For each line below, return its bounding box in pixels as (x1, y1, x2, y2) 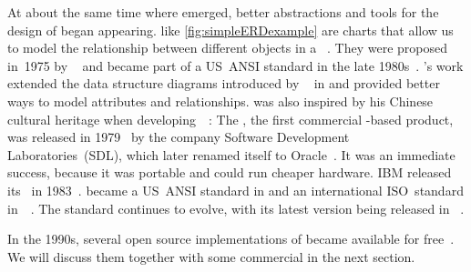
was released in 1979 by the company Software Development (7, 127, 350, 146)
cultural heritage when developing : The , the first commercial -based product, (7, 109, 454, 128)
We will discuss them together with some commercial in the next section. (7, 247, 415, 266)
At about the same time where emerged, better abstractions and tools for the (7, 3, 439, 21)
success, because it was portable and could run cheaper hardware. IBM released (7, 163, 452, 182)
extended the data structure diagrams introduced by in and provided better (7, 74, 440, 93)
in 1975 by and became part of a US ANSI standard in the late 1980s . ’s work (7, 55, 464, 75)
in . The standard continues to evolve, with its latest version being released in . (7, 198, 465, 217)
